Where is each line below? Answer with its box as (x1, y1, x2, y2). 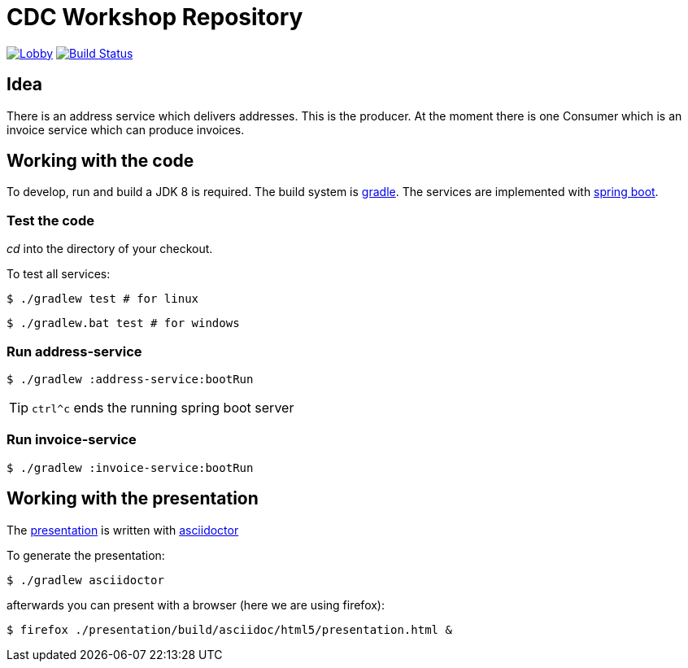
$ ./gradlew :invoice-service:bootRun (7, 461, 254, 474)
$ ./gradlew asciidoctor (7, 573, 164, 587)
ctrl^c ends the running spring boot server (32, 399, 294, 416)
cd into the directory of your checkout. (7, 242, 213, 256)
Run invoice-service (7, 431, 137, 448)
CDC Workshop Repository (7, 3, 303, 31)
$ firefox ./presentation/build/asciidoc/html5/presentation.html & (7, 622, 452, 636)
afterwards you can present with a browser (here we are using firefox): (7, 597, 385, 612)
